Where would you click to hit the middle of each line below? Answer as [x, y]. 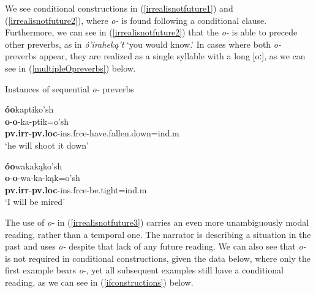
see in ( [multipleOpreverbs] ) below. [70, 68]
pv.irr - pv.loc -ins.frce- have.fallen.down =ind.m [92, 133]
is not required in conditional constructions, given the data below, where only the [158, 258]
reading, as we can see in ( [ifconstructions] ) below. [99, 282]
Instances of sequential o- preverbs [70, 88]
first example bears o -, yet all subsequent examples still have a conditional [144, 270]
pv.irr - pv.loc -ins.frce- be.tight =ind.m [76, 189]
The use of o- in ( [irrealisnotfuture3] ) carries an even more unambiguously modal [157, 222]
